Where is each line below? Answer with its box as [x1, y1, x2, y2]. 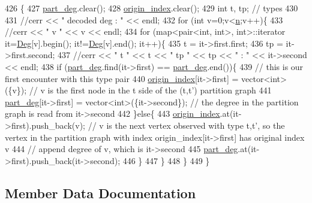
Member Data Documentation [5, 183, 196, 202]
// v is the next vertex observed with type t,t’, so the [88, 119, 285, 131]
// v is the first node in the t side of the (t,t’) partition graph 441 [29, 84, 272, 96]
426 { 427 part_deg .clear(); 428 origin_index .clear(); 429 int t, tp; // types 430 [5, 2, 298, 14]
